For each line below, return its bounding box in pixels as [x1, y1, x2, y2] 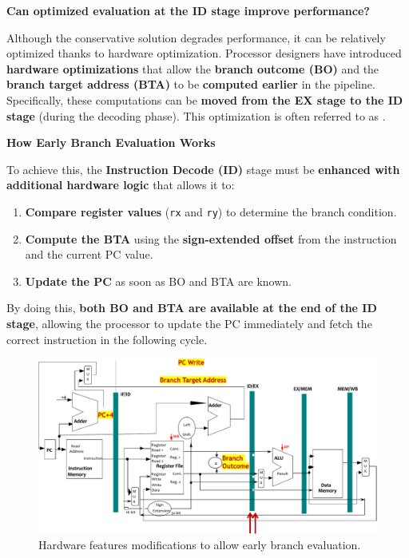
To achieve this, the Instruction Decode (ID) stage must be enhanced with [6, 160, 400, 177]
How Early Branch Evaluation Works [6, 134, 216, 151]
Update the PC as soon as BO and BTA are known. [25, 272, 292, 289]
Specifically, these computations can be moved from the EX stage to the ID [6, 91, 403, 108]
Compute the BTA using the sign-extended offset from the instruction [25, 230, 397, 247]
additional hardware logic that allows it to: [6, 176, 235, 193]
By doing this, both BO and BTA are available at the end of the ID [6, 299, 377, 316]
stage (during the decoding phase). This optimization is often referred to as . [6, 107, 386, 124]
